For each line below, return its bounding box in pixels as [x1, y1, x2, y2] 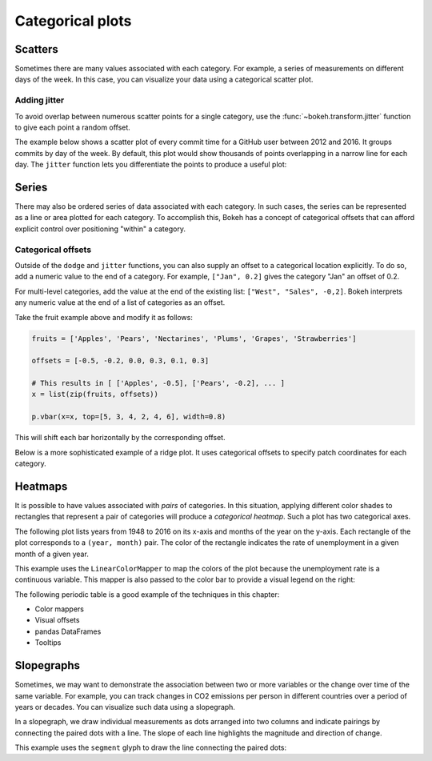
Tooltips [34, 638, 62, 647]
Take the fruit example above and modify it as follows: [14, 312, 194, 322]
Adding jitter [14, 94, 65, 106]
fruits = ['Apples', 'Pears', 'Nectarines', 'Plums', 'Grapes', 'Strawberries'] [31, 334, 357, 343]
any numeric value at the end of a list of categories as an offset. [14, 298, 226, 307]
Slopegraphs [14, 659, 80, 672]
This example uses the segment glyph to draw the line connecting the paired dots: [14, 743, 287, 752]
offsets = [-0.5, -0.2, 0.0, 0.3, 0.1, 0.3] [31, 356, 210, 366]
